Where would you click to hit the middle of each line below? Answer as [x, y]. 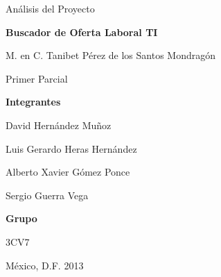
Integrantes [33, 102]
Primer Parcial [37, 78]
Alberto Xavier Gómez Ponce [68, 172]
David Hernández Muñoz [59, 125]
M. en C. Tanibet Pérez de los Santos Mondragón [110, 55]
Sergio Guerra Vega [47, 195]
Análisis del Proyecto [50, 8]
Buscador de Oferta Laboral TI [82, 32]
